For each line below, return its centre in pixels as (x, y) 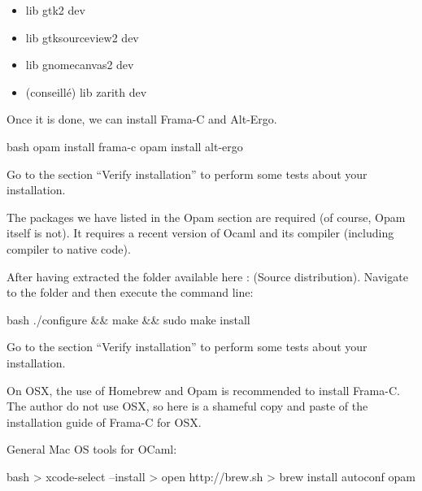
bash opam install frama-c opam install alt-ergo (125, 146)
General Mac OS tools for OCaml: (92, 449)
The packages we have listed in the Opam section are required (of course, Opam (206, 217)
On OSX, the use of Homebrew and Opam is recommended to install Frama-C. (203, 390)
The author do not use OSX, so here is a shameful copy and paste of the (187, 406)
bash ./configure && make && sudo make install (128, 319)
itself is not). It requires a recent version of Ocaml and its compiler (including (200, 233)
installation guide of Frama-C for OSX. (104, 421)
